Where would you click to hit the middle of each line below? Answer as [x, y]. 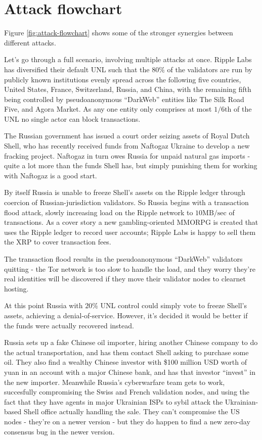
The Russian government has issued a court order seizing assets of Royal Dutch [127, 136]
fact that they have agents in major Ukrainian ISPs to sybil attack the [114, 401]
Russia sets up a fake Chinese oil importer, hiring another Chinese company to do [131, 342]
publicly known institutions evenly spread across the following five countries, [123, 79]
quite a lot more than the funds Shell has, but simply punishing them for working [131, 165]
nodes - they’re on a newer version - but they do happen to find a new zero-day [127, 421]
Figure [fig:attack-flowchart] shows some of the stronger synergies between [119, 33]
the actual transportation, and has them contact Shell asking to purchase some [126, 352]
